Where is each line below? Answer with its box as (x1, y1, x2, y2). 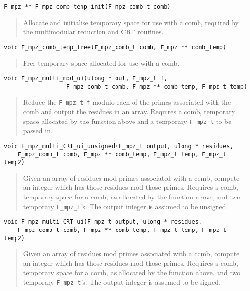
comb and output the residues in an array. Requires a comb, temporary (23, 107, 235, 117)
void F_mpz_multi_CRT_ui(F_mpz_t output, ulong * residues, (4, 218, 202, 226)
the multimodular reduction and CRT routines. (23, 27, 164, 37)
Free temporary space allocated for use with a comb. (23, 58, 180, 68)
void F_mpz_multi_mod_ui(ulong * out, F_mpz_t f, (4, 75, 167, 82)
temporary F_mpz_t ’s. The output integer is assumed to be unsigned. (23, 201, 228, 211)
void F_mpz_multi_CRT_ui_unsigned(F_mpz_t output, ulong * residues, (4, 142, 233, 150)
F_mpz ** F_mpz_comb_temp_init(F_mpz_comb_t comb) (4, 3, 171, 10)
